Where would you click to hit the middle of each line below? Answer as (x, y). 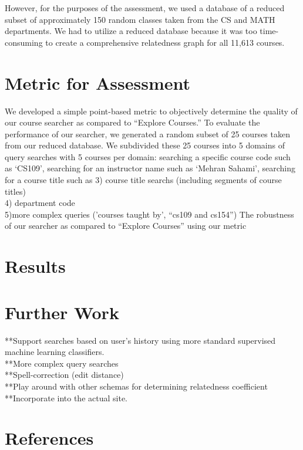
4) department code (40, 203)
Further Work (62, 312)
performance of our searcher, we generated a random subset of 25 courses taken (147, 133)
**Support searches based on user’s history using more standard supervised (140, 340)
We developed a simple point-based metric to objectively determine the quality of (151, 111)
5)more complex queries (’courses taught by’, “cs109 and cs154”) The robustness (149, 214)
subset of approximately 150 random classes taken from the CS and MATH (140, 19)
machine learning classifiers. (55, 352)
